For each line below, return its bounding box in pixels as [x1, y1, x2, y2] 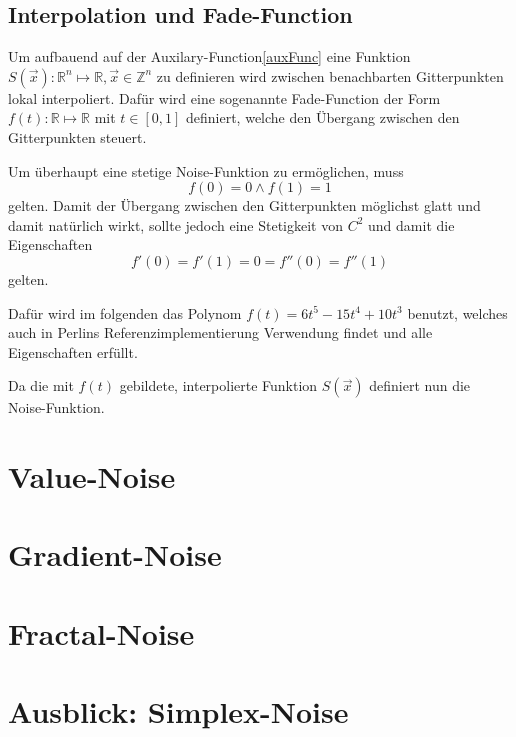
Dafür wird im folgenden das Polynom [8, 302, 242, 323]
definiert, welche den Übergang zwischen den [186, 107, 460, 128]
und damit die [368, 214, 455, 235]
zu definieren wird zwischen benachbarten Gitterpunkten [156, 65, 504, 86]
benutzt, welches [407, 302, 508, 323]
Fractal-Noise [8, 612, 195, 653]
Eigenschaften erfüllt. [8, 341, 138, 362]
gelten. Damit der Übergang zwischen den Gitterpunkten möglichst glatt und [8, 195, 481, 216]
